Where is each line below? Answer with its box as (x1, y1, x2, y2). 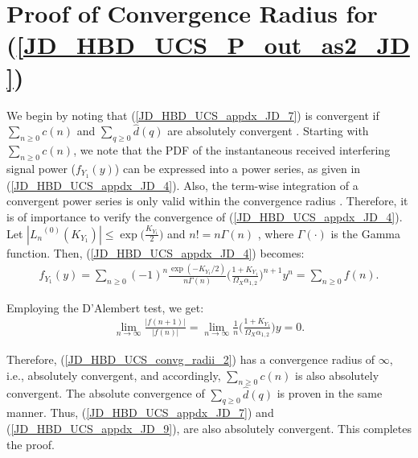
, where (257, 225, 294, 241)
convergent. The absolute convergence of (6, 385, 205, 402)
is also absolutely (295, 366, 379, 383)
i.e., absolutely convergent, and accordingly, (6, 366, 221, 383)
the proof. (6, 435, 55, 452)
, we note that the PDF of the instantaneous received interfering (73, 142, 391, 159)
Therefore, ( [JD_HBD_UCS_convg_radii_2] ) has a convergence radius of (6, 351, 375, 368)
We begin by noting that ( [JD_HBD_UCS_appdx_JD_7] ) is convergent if (6, 106, 379, 123)
